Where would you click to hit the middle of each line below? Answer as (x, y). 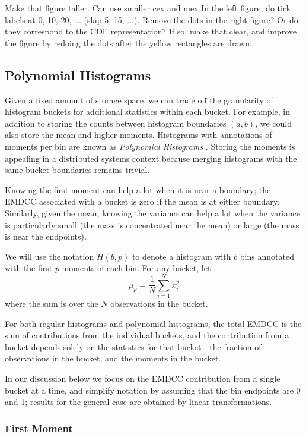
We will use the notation (50, 256)
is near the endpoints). (46, 236)
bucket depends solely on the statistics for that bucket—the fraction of (133, 346)
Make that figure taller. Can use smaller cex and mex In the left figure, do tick (148, 8)
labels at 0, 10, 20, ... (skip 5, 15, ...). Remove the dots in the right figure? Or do (152, 19)
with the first (29, 268)
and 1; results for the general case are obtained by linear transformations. (138, 402)
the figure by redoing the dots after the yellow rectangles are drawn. (128, 43)
